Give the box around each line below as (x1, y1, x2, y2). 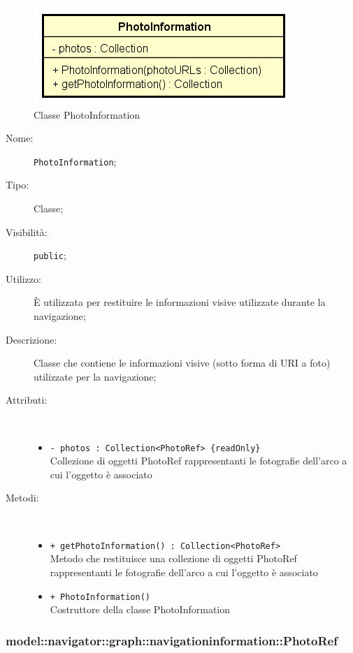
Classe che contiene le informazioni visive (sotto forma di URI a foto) (34, 355, 331, 370)
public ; (34, 248, 66, 263)
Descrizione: (6, 332, 57, 346)
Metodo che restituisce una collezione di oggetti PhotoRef (50, 551, 297, 566)
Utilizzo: (6, 271, 41, 286)
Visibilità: (6, 224, 48, 239)
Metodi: (6, 490, 39, 505)
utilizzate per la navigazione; (34, 369, 157, 383)
